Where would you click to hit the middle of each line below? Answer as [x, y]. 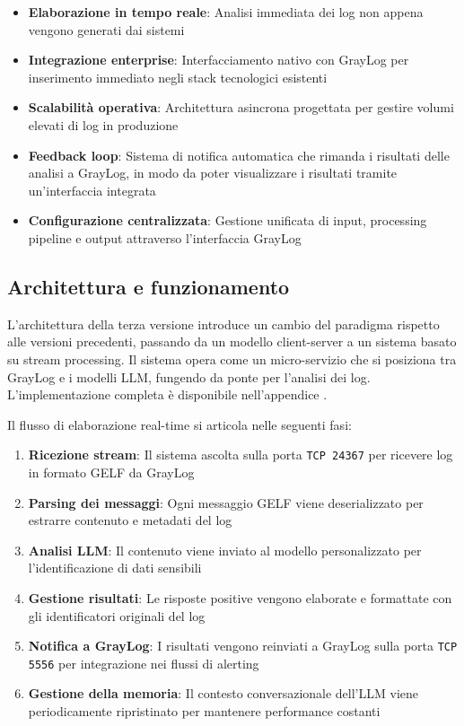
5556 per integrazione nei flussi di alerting [144, 663]
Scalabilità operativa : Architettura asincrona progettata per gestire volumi [241, 107]
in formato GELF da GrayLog [111, 472]
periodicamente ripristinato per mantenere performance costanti [204, 711]
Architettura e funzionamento [149, 286]
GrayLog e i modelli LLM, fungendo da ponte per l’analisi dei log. [189, 376]
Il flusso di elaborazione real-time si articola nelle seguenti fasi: [179, 424]
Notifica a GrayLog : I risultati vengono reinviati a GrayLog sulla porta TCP [243, 646]
